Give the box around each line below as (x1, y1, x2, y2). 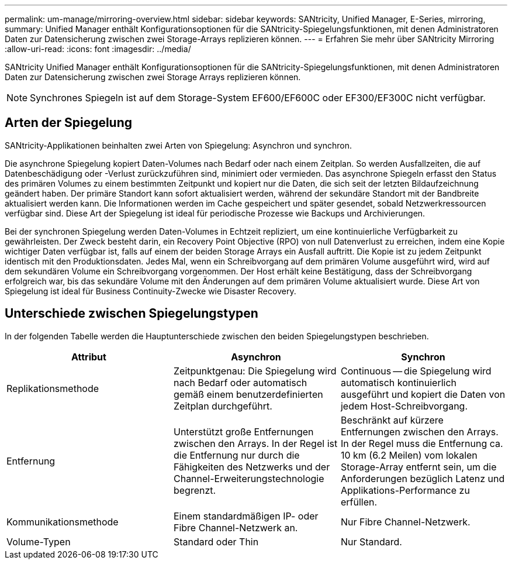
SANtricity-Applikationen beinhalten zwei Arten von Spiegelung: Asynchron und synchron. (5, 140, 352, 150)
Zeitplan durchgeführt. (173, 400, 272, 412)
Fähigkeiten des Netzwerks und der (173, 460, 330, 473)
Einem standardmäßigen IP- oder (173, 510, 319, 522)
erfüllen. (340, 496, 378, 508)
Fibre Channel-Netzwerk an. (173, 521, 298, 534)
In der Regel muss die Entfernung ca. (340, 437, 503, 449)
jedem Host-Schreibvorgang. (340, 400, 468, 412)
